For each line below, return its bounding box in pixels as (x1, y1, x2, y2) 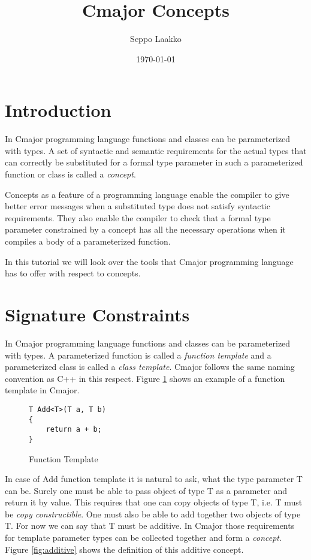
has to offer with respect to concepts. (5, 267, 141, 279)
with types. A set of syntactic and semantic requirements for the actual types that (5, 144, 307, 156)
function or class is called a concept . (5, 168, 136, 180)
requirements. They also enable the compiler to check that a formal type (5, 211, 271, 224)
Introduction (5, 98, 111, 122)
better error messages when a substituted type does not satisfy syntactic (5, 200, 270, 212)
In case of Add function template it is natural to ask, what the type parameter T (5, 472, 303, 485)
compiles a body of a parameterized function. (5, 235, 171, 247)
